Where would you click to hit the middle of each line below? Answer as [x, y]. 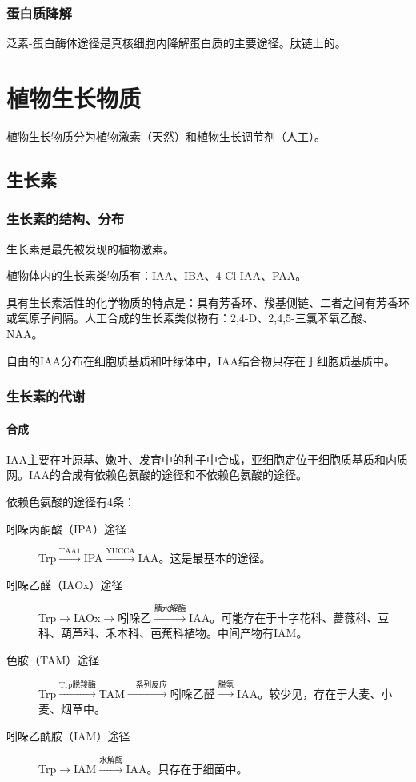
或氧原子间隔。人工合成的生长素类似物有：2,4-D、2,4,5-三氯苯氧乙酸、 [190, 318]
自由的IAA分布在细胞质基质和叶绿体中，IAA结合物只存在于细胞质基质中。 [201, 360]
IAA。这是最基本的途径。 [204, 557]
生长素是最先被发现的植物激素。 [90, 248]
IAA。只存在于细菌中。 [187, 769]
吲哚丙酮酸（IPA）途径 [66, 528]
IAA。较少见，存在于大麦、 [309, 693]
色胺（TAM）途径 [53, 660]
